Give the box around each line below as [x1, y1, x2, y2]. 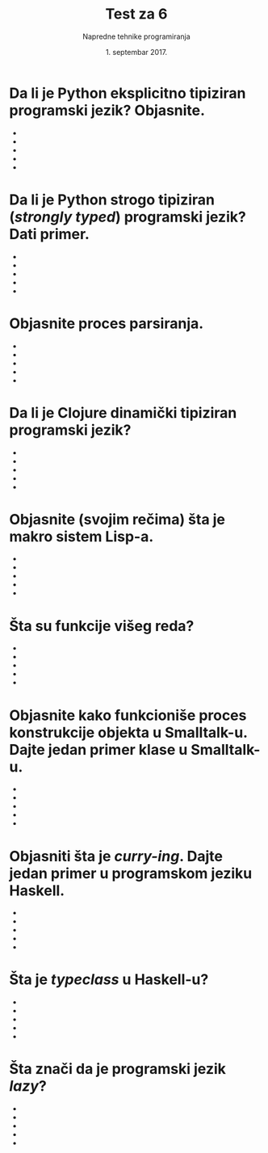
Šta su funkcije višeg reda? [9, 616, 195, 635]
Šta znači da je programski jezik [9, 1060, 227, 1079]
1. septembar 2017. [105, 47, 168, 57]
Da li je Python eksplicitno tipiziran [9, 84, 246, 102]
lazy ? [9, 1077, 47, 1096]
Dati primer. [9, 225, 90, 243]
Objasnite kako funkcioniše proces [9, 706, 247, 724]
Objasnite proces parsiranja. [9, 314, 204, 332]
